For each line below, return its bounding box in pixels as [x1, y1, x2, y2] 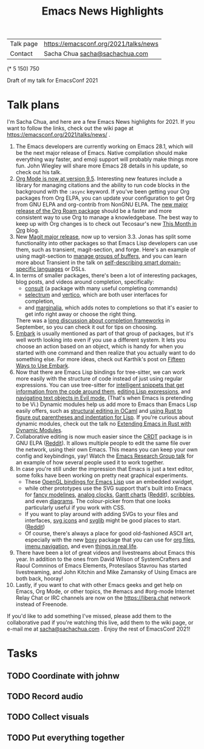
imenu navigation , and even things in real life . [24, 543, 138, 550]
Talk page [10, 39, 38, 48]
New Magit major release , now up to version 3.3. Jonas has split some [15, 233, 191, 240]
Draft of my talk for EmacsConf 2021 [7, 77, 98, 84]
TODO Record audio [7, 691, 84, 702]
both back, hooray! [15, 575, 63, 582]
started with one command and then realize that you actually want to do [15, 349, 196, 356]
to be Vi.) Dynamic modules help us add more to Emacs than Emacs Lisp [15, 401, 197, 408]
